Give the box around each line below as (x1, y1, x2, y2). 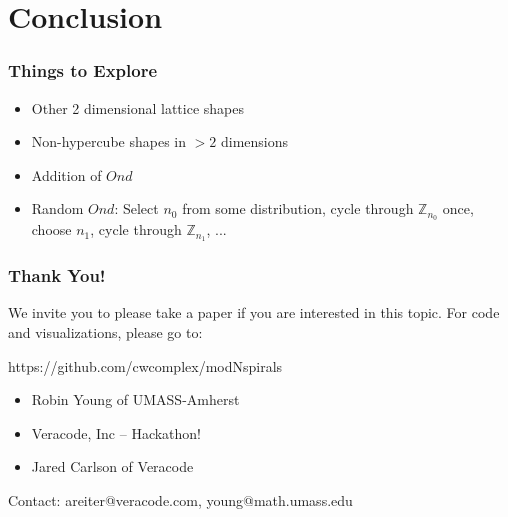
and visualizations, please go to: (8, 321, 203, 342)
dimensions (220, 131, 289, 152)
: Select (114, 198, 159, 219)
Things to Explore (8, 58, 158, 83)
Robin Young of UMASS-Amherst (31, 389, 240, 410)
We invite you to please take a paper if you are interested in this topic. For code (8, 302, 500, 323)
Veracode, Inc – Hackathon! (31, 422, 202, 443)
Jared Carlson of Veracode (31, 456, 194, 477)
